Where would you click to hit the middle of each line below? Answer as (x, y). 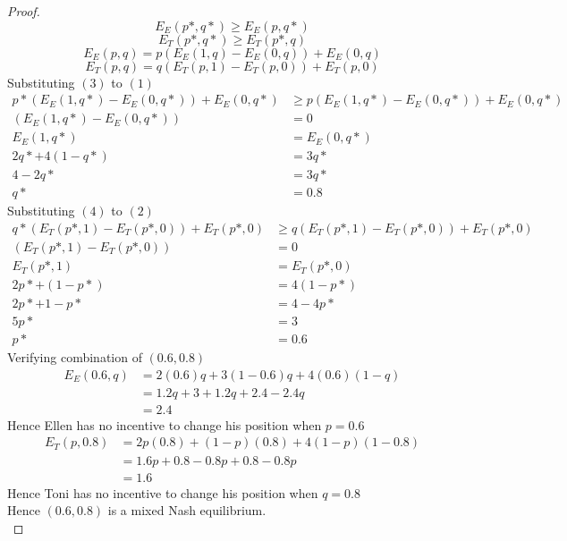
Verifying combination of (75, 357)
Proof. (24, 11)
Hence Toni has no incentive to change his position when (163, 492)
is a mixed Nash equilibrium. (187, 510)
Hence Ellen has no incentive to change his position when (165, 424)
